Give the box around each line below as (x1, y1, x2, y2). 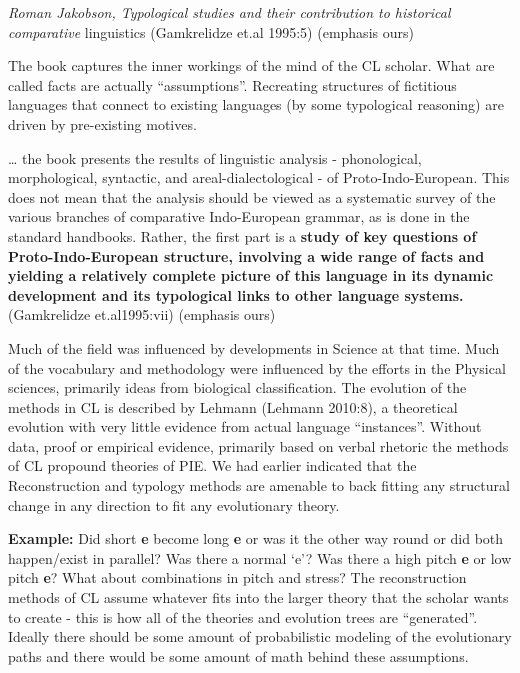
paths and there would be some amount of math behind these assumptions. (8, 645, 469, 666)
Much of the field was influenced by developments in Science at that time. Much (8, 337, 500, 358)
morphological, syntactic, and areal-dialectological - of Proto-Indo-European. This (8, 167, 510, 188)
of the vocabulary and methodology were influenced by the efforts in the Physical (8, 357, 506, 378)
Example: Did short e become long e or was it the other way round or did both (8, 528, 504, 549)
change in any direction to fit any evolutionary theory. (8, 494, 340, 515)
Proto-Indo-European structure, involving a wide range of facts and (8, 245, 485, 266)
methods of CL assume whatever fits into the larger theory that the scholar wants (8, 587, 509, 608)
